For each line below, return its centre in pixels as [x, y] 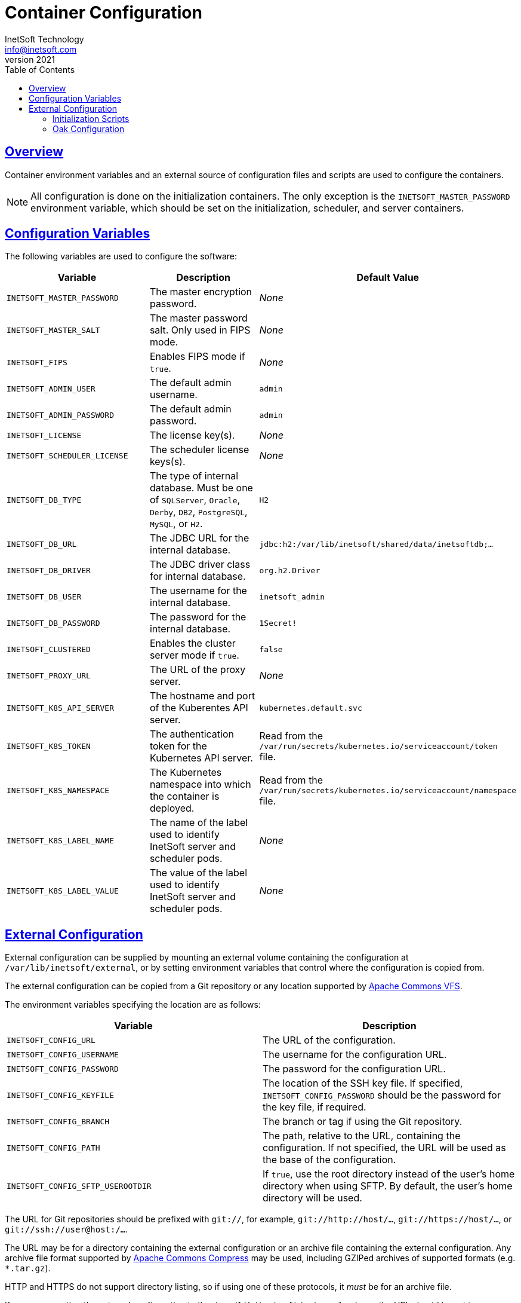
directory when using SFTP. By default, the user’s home [388, 1186]
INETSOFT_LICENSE [44, 435]
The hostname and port [202, 696]
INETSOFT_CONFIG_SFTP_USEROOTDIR [79, 1186]
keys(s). [167, 462]
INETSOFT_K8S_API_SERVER [61, 708]
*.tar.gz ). [28, 1268]
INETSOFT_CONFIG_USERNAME [63, 1054]
